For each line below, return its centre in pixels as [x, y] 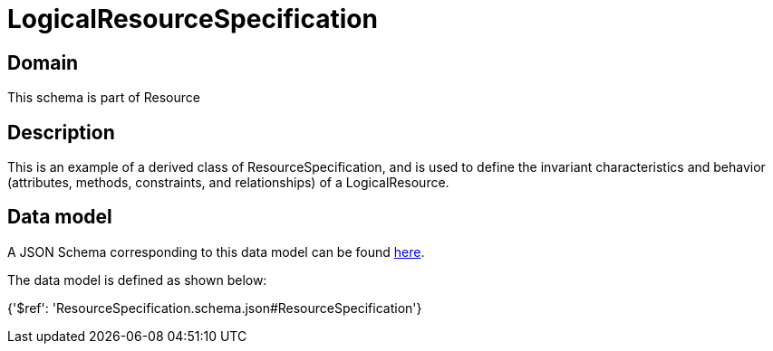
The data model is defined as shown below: [137, 280]
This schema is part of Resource [104, 98]
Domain [43, 62]
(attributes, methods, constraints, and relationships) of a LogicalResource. [228, 183]
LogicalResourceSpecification [193, 19]
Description [61, 132]
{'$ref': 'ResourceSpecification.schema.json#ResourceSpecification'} [215, 308]
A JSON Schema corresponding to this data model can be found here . [216, 251]
